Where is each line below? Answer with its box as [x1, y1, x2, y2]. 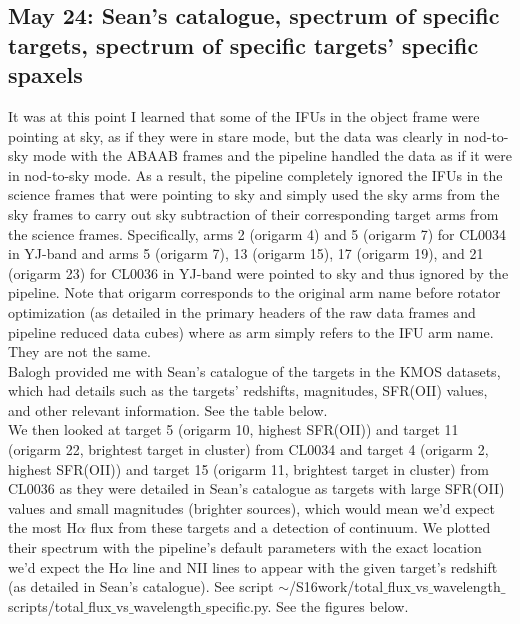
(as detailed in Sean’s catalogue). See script [8, 576, 274, 597]
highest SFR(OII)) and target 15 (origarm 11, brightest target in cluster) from [8, 458, 489, 479]
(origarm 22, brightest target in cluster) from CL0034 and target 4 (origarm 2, [8, 439, 489, 460]
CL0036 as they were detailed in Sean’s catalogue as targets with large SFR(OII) [8, 478, 505, 499]
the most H [8, 517, 77, 538]
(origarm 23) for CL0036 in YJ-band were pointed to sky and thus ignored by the [8, 262, 509, 283]
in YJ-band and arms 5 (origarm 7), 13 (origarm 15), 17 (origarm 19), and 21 [8, 243, 484, 264]
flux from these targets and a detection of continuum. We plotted [90, 517, 491, 538]
